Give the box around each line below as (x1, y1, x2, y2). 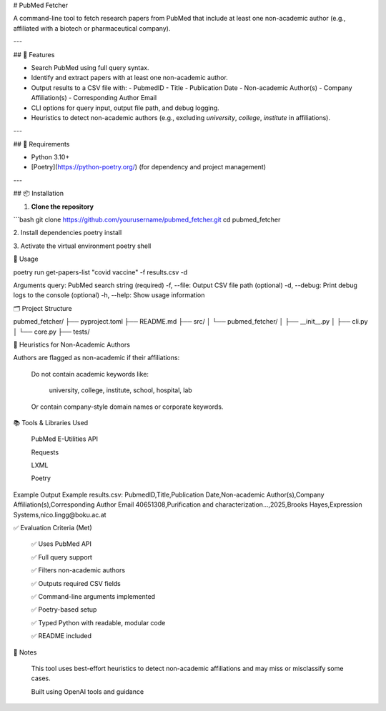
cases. (31, 674, 51, 682)
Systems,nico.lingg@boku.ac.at (13, 510, 107, 519)
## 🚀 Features (13, 50, 55, 59)
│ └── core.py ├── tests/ (13, 327, 90, 336)
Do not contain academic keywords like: (31, 369, 149, 378)
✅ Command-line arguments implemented (31, 592, 156, 600)
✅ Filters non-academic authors (31, 566, 125, 575)
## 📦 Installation (13, 189, 64, 198)
